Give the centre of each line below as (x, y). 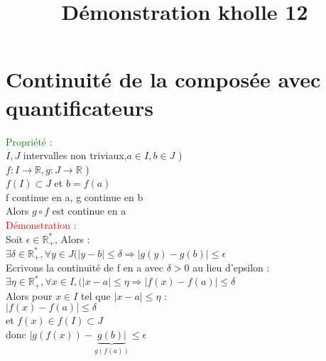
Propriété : (29, 141)
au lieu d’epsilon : (231, 268)
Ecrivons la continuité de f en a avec (85, 268)
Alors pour (29, 295)
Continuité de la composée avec (163, 79)
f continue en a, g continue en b (75, 196)
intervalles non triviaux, (75, 155)
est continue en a (89, 211)
